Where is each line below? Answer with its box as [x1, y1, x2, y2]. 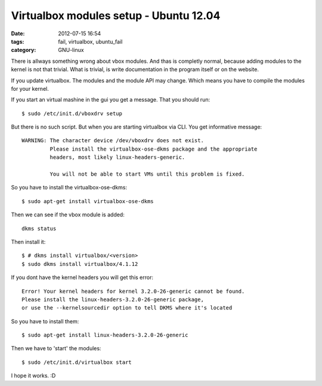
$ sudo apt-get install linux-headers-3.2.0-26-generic [21, 332, 188, 339]
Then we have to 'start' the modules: [11, 345, 101, 352]
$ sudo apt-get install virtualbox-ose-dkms [21, 198, 154, 204]
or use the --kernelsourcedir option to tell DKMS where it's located [21, 305, 233, 311]
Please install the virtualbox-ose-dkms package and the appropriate [49, 145, 258, 152]
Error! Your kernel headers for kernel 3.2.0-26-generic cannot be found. [21, 287, 245, 295]
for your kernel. [11, 85, 49, 92]
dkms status [21, 225, 57, 232]
